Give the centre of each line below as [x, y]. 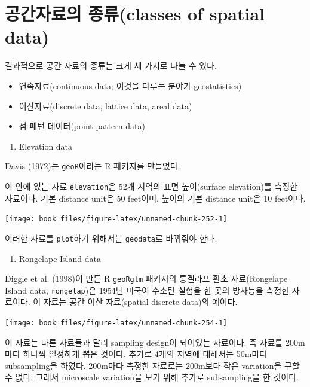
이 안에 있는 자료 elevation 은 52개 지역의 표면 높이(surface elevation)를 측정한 [151, 186]
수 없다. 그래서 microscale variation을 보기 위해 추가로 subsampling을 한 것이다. [152, 377]
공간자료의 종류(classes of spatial [135, 13]
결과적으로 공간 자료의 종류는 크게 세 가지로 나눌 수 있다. [111, 65]
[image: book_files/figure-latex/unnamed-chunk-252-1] [116, 219]
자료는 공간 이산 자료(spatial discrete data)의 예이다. [140, 302]
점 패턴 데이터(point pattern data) [82, 126]
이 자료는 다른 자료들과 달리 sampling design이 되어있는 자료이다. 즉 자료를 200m [155, 342]
